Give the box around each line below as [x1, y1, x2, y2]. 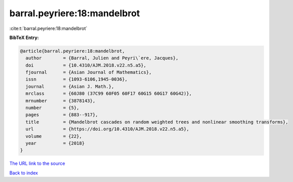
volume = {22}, [25, 133, 82, 139]
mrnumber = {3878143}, [25, 98, 96, 103]
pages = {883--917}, [25, 112, 99, 118]
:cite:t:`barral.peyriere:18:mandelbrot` [9, 25, 87, 31]
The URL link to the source [9, 160, 66, 167]
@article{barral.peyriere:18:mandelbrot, [20, 48, 125, 54]
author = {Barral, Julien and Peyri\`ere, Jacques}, [25, 55, 179, 61]
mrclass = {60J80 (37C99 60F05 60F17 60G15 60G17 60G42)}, [25, 91, 192, 96]
